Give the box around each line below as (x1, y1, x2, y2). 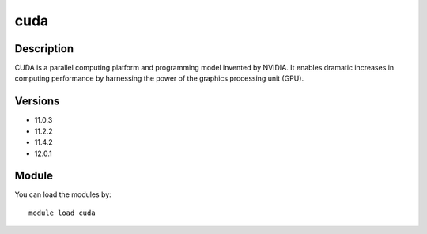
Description (14, 42, 74, 55)
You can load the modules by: (14, 190, 112, 199)
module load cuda (28, 208, 96, 217)
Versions (14, 95, 60, 108)
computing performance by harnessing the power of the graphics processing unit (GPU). (14, 74, 304, 83)
